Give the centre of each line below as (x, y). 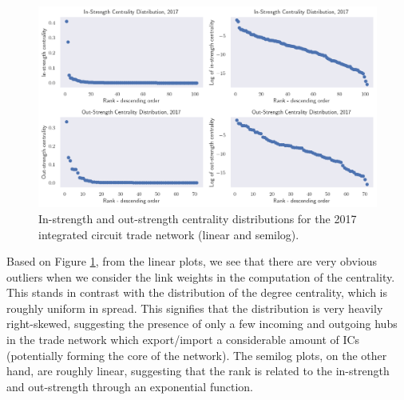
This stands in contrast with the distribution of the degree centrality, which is (197, 292)
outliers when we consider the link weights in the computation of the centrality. (201, 276)
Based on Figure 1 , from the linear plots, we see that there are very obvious (192, 261)
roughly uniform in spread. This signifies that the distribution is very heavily (195, 308)
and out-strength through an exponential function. (130, 386)
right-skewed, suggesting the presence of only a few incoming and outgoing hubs (202, 324)
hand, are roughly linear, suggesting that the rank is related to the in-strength (198, 371)
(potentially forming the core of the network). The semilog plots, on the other (197, 355)
